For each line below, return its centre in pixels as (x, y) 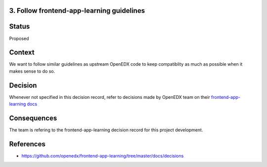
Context (22, 53)
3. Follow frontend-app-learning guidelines (77, 11)
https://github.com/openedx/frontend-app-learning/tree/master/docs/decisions (103, 156)
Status (20, 26)
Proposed (19, 38)
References (27, 144)
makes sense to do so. (32, 71)
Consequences (33, 118)
